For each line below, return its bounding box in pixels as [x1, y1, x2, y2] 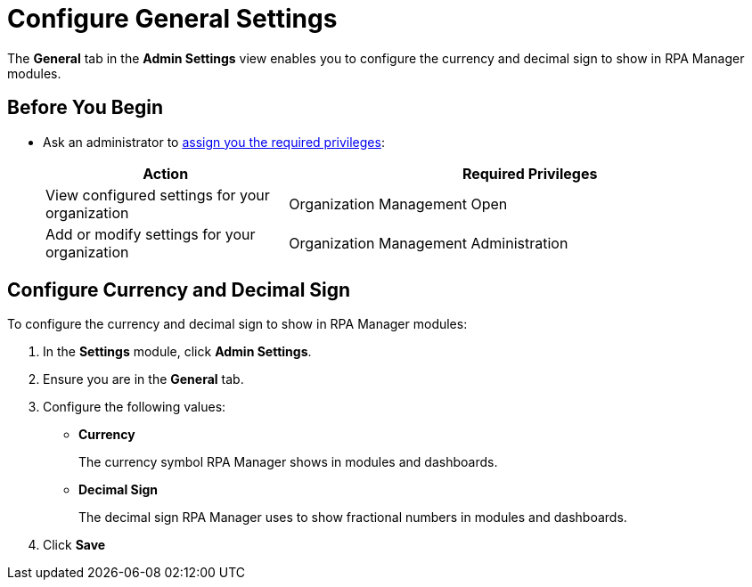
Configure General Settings [7, 4, 338, 34]
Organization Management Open [289, 194, 508, 213]
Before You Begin [7, 96, 164, 119]
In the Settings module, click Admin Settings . [43, 344, 312, 360]
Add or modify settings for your [45, 224, 256, 243]
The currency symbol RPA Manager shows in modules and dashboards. [78, 454, 498, 470]
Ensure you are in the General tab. [43, 371, 244, 387]
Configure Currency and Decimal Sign [7, 279, 351, 302]
